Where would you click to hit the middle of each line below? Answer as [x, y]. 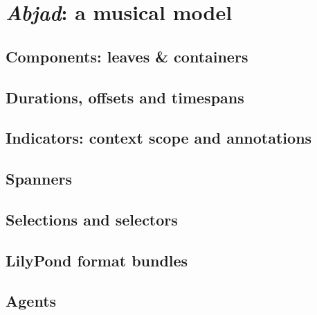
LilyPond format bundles [97, 260]
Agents [31, 301]
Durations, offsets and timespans [125, 97]
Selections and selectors [92, 219]
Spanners [39, 179]
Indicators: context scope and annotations [159, 138]
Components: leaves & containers [127, 56]
